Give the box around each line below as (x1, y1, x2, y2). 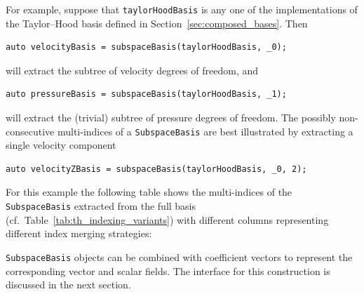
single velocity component (6, 138, 116, 152)
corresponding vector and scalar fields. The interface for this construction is (6, 263, 330, 278)
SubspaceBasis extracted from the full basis (6, 199, 196, 213)
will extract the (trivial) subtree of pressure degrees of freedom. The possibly (6, 110, 336, 125)
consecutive (6, 123, 55, 138)
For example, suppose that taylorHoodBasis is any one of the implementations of (6, 2, 358, 16)
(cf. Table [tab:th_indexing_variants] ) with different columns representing (6, 212, 329, 227)
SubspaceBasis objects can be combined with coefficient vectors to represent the (6, 249, 353, 264)
